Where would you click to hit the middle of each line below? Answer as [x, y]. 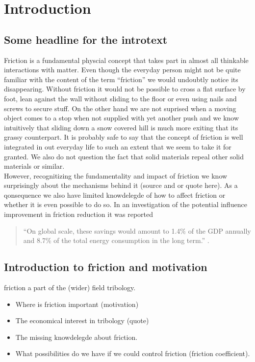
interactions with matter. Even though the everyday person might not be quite [122, 70]
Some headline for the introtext [86, 39]
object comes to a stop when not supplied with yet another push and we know [122, 118]
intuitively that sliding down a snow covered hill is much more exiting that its [121, 127]
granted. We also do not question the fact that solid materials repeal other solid [124, 156]
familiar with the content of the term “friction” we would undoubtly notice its [121, 79]
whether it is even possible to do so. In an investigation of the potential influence [126, 204]
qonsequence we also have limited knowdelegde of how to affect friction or [115, 195]
